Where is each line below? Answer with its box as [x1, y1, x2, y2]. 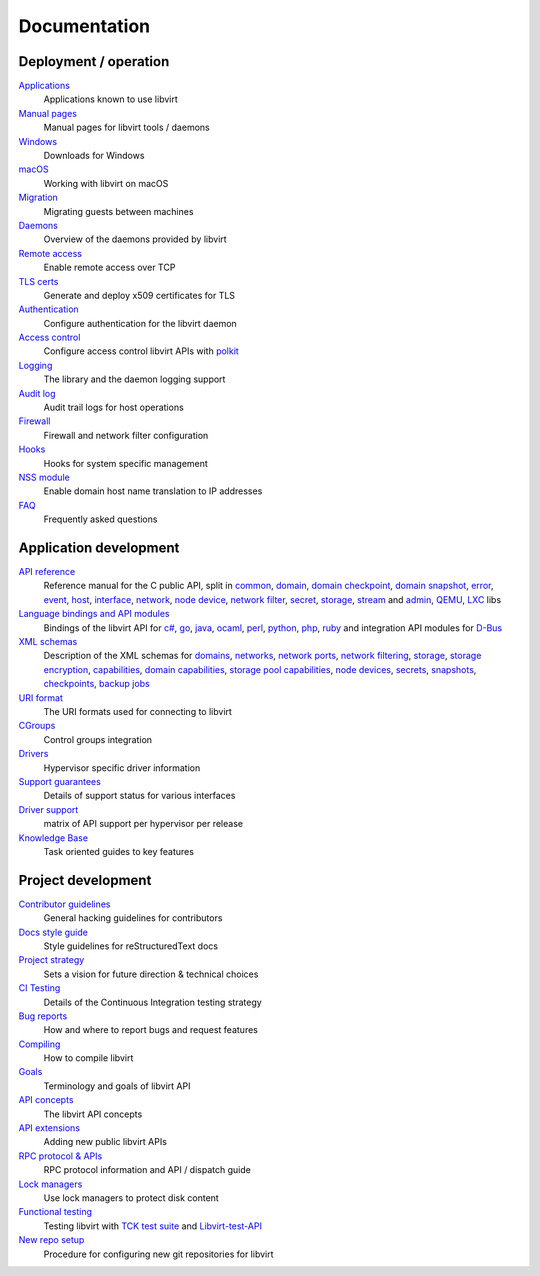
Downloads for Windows [43, 150, 145, 162]
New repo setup [18, 1234, 85, 1246]
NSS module [18, 471, 70, 483]
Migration [18, 191, 59, 204]
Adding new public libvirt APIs [43, 1136, 167, 1148]
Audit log [18, 387, 56, 399]
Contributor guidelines [18, 898, 111, 910]
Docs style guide [18, 926, 89, 938]
